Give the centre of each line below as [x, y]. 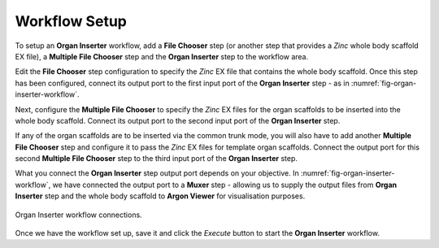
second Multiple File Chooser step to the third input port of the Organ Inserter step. [156, 159]
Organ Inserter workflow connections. [78, 215]
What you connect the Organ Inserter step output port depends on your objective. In [157, 173]
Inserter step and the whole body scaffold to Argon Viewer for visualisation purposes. [160, 196]
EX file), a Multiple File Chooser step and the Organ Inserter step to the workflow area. [162, 56]
